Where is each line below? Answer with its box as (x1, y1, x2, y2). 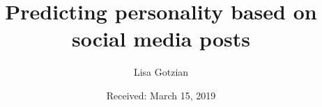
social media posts (72, 24, 250, 53)
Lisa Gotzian (133, 65, 189, 79)
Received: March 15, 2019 (106, 88, 216, 102)
